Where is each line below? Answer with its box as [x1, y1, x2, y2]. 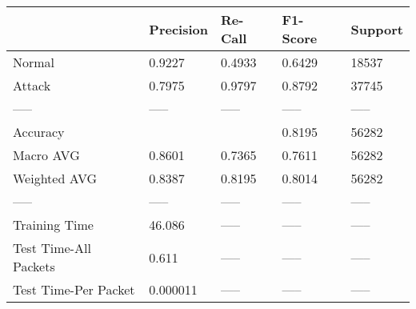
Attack [13, 76, 51, 94]
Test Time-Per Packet [13, 280, 135, 299]
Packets [13, 257, 55, 275]
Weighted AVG [13, 169, 98, 187]
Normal [13, 53, 55, 71]
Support [350, 19, 403, 38]
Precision [149, 19, 208, 38]
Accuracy [13, 122, 65, 141]
